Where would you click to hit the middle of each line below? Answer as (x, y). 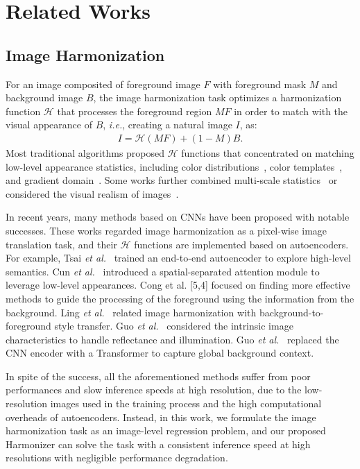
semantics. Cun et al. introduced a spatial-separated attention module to (163, 271)
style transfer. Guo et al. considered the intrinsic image (174, 326)
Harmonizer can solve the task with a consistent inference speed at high (158, 444)
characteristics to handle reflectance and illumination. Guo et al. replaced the (172, 339)
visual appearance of (49, 125)
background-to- (291, 312)
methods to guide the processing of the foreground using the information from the (180, 298)
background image (44, 97)
